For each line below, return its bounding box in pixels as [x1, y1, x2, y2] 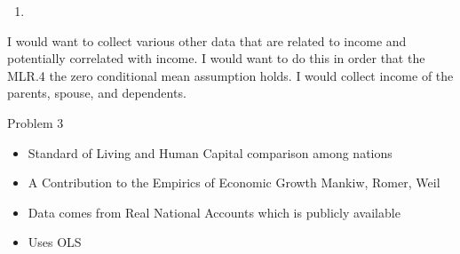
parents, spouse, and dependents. [7, 83, 186, 102]
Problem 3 [7, 113, 64, 131]
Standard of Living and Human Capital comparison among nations [28, 143, 393, 162]
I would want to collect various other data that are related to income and [7, 31, 407, 50]
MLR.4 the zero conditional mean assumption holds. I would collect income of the [7, 66, 454, 84]
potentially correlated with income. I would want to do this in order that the [7, 49, 425, 67]
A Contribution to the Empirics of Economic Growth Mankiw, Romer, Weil [28, 173, 440, 192]
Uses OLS [28, 233, 82, 251]
